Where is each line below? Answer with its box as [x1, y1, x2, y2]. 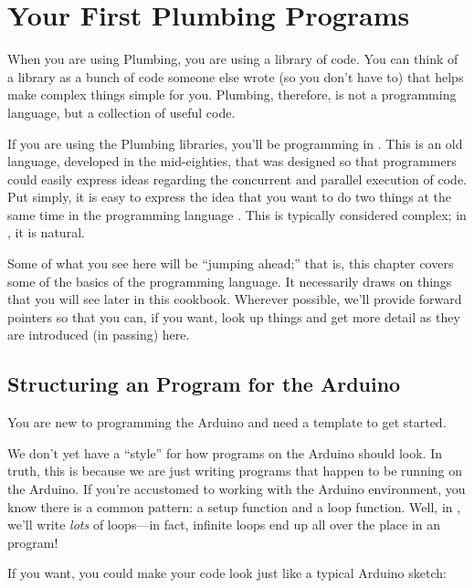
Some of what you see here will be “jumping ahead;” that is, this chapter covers [7, 254, 454, 273]
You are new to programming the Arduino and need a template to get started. [7, 413, 447, 432]
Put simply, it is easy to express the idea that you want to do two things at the [7, 187, 451, 206]
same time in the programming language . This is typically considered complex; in [7, 205, 467, 224]
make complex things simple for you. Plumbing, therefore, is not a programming [7, 85, 457, 104]
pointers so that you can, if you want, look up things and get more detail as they [7, 307, 460, 326]
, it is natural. [7, 223, 85, 242]
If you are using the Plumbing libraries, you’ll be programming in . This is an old [7, 133, 463, 152]
